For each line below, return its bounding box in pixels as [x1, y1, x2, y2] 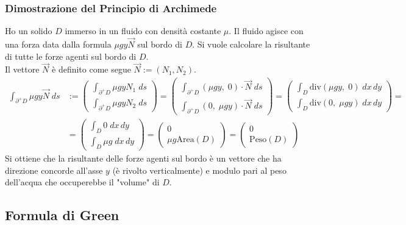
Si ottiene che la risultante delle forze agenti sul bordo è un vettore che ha [5, 151, 282, 164]
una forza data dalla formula [5, 38, 112, 51]
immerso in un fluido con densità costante [65, 24, 221, 37]
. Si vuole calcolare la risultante [192, 38, 310, 51]
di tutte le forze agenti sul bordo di [5, 49, 137, 62]
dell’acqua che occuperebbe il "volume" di [5, 176, 160, 188]
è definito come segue [52, 63, 131, 76]
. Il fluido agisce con [229, 24, 304, 37]
